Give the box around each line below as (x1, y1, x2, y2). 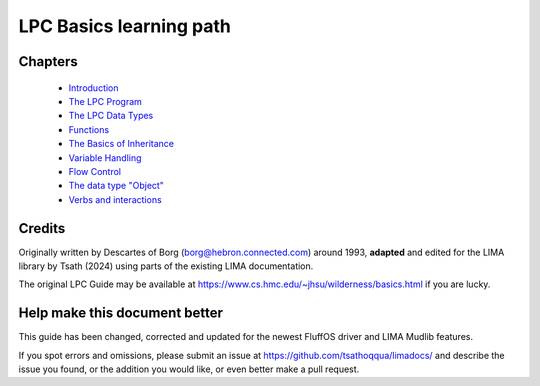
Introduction (68, 81, 119, 94)
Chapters (18, 53, 79, 70)
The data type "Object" (68, 180, 165, 192)
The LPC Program (68, 95, 142, 107)
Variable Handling (68, 151, 142, 164)
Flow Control (68, 165, 122, 177)
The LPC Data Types (68, 110, 154, 122)
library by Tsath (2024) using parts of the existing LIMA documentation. (18, 260, 314, 272)
